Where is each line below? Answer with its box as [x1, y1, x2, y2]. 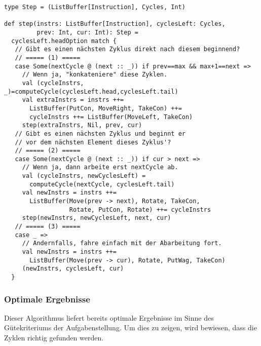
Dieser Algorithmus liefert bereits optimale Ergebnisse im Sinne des [4, 312, 214, 323]
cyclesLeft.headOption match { [11, 37, 117, 45]
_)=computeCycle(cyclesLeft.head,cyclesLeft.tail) [4, 88, 178, 95]
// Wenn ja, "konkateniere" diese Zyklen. [22, 71, 168, 79]
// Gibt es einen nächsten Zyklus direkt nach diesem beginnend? [15, 46, 240, 53]
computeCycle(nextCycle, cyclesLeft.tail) [29, 180, 175, 188]
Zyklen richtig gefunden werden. [4, 332, 104, 343]
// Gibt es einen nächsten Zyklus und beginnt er [15, 130, 185, 137]
